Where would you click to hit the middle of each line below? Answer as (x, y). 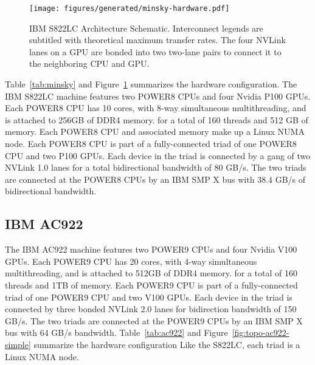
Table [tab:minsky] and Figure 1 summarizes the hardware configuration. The (151, 84)
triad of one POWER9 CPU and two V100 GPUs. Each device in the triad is (149, 297)
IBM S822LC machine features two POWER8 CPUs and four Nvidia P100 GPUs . (158, 96)
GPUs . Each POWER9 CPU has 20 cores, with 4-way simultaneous (131, 261)
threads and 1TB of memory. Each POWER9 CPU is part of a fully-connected (151, 285)
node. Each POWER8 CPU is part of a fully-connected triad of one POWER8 (151, 143)
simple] (18, 344)
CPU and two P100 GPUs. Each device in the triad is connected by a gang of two (158, 155)
